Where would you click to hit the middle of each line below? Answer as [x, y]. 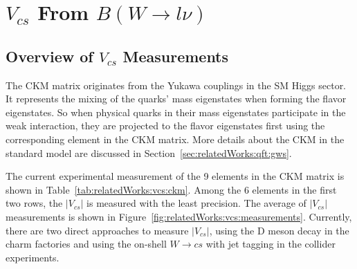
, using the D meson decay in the [279, 230]
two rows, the [34, 203]
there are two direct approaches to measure [97, 230]
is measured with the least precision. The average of [196, 203]
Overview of [49, 56]
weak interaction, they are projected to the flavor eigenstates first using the [165, 126]
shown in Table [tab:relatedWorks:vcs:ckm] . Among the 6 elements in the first [171, 189]
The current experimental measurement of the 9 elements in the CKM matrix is [175, 176]
